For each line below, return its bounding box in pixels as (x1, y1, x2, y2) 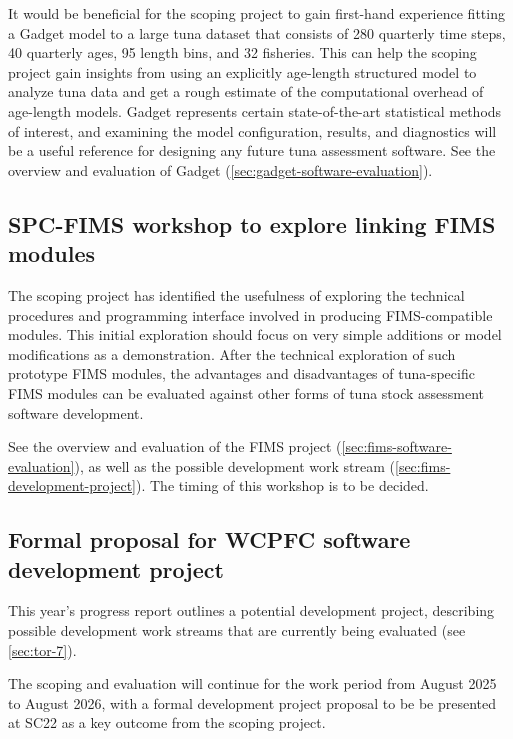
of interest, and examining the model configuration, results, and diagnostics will (8, 120, 497, 141)
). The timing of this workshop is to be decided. (136, 475, 429, 496)
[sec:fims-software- (341, 436, 452, 457)
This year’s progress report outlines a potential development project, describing (8, 600, 495, 621)
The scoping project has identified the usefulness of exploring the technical (8, 284, 465, 305)
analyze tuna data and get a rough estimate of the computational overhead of (8, 81, 484, 102)
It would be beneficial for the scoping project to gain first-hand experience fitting (8, 3, 505, 23)
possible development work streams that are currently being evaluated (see (8, 620, 466, 641)
